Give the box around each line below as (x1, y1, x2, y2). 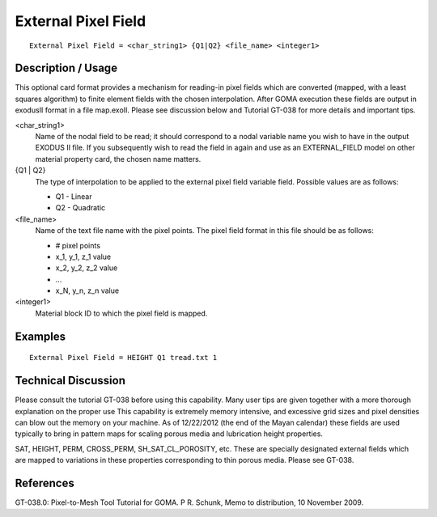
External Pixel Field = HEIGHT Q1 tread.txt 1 (29, 353, 218, 362)
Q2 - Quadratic (55, 203, 106, 213)
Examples (15, 329, 66, 343)
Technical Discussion (15, 374, 125, 388)
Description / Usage (15, 61, 117, 75)
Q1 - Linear (55, 191, 92, 201)
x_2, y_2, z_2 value (55, 263, 118, 273)
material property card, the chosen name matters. (35, 154, 202, 163)
